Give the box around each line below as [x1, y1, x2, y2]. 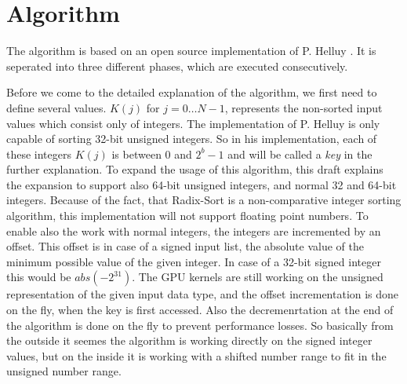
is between [111, 145, 162, 162]
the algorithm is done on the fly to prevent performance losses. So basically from [6, 316, 394, 333]
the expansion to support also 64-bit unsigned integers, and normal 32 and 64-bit [6, 176, 397, 192]
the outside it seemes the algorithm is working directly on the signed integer [6, 332, 372, 349]
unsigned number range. [6, 363, 122, 379]
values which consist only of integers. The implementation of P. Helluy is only [6, 115, 380, 131]
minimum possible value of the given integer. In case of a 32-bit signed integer [6, 253, 381, 269]
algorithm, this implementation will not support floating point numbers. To [6, 207, 369, 224]
